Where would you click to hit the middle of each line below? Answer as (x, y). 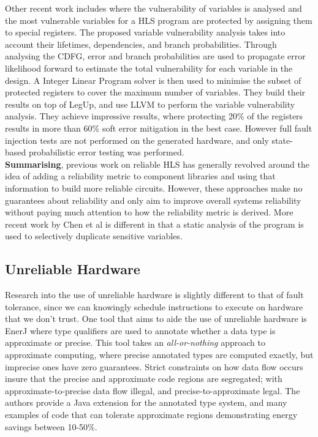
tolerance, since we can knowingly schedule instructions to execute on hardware (154, 306)
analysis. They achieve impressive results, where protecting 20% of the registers (154, 116)
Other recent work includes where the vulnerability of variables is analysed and (153, 8)
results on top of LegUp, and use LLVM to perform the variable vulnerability (150, 104)
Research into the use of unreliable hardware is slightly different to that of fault (154, 295)
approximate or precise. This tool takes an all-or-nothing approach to (135, 342)
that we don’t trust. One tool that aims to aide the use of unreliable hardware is (156, 319)
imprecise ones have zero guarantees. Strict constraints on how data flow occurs (154, 366)
